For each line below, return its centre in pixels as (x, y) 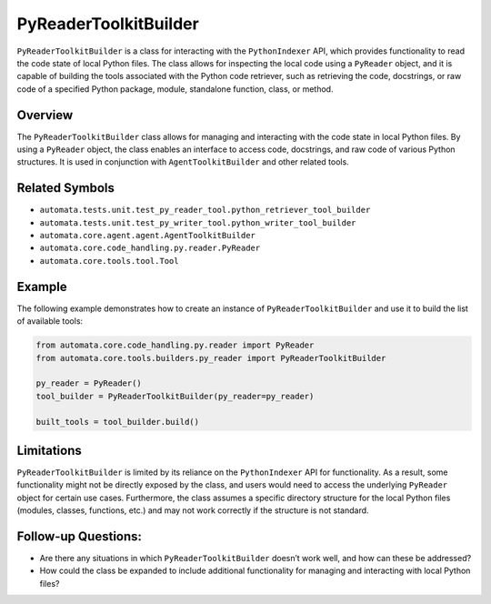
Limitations (49, 450)
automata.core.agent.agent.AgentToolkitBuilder (148, 236)
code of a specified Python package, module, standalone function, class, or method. (175, 89)
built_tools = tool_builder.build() (118, 422)
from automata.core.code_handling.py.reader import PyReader (175, 345)
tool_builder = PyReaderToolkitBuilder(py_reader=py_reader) (175, 396)
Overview (45, 115)
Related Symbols (66, 188)
